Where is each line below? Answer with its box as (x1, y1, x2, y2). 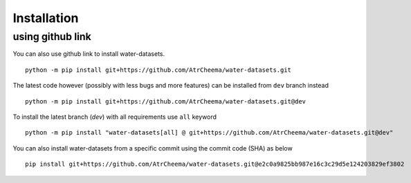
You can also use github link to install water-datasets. (12, 50, 165, 58)
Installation (12, 10, 79, 26)
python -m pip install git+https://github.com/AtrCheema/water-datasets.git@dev (25, 97, 307, 105)
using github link (12, 30, 91, 43)
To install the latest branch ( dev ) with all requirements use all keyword (12, 113, 217, 121)
